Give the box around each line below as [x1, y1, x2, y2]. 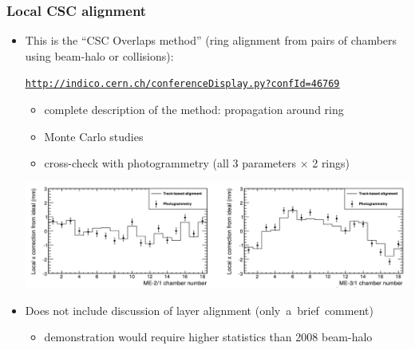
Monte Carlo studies [44, 128, 144, 144]
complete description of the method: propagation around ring [44, 101, 344, 118]
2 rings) [312, 155, 350, 171]
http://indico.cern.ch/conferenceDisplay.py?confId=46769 [25, 78, 340, 90]
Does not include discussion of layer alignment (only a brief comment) [25, 301, 373, 318]
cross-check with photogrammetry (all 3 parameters [44, 155, 296, 171]
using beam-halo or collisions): [25, 47, 174, 64]
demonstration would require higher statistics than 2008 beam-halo [44, 328, 373, 345]
